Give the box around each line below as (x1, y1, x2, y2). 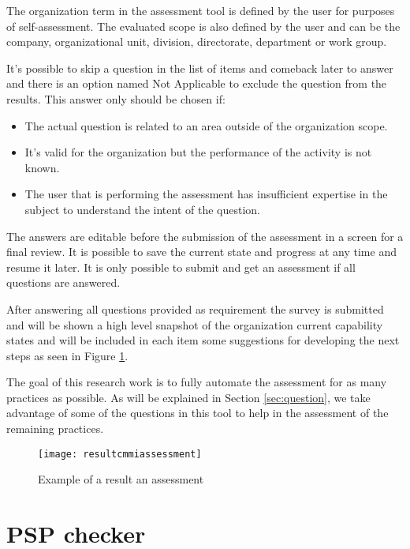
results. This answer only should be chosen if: (6, 90, 225, 107)
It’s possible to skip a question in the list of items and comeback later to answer (6, 59, 393, 76)
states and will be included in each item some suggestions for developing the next (6, 332, 400, 348)
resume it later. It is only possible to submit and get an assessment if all (6, 258, 356, 275)
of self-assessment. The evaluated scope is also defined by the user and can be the (6, 17, 401, 34)
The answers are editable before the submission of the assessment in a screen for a (6, 227, 404, 244)
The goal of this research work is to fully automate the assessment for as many (6, 374, 387, 390)
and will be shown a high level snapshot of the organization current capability (6, 316, 383, 333)
